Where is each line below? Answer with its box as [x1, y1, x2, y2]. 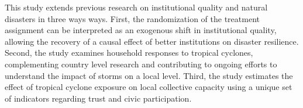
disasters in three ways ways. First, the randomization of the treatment [5, 12, 260, 24]
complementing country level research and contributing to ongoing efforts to [5, 57, 277, 70]
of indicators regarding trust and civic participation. [5, 92, 192, 104]
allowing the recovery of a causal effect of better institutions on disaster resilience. [5, 35, 299, 47]
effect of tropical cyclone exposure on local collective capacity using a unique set [5, 81, 292, 93]
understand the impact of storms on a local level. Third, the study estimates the [5, 69, 293, 81]
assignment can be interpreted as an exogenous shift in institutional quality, [5, 24, 277, 36]
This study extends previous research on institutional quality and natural [5, 1, 268, 13]
